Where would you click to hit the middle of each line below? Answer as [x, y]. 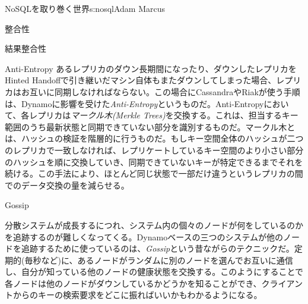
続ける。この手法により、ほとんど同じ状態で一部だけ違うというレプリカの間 [154, 173]
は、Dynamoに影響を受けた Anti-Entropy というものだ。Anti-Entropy [134, 103]
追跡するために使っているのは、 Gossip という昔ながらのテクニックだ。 [158, 248]
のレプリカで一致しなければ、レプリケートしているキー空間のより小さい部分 [154, 150]
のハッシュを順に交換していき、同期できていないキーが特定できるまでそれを [154, 162]
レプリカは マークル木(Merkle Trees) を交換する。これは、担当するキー [164, 115]
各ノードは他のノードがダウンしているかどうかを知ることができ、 [133, 283]
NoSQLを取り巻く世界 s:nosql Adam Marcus [85, 8]
